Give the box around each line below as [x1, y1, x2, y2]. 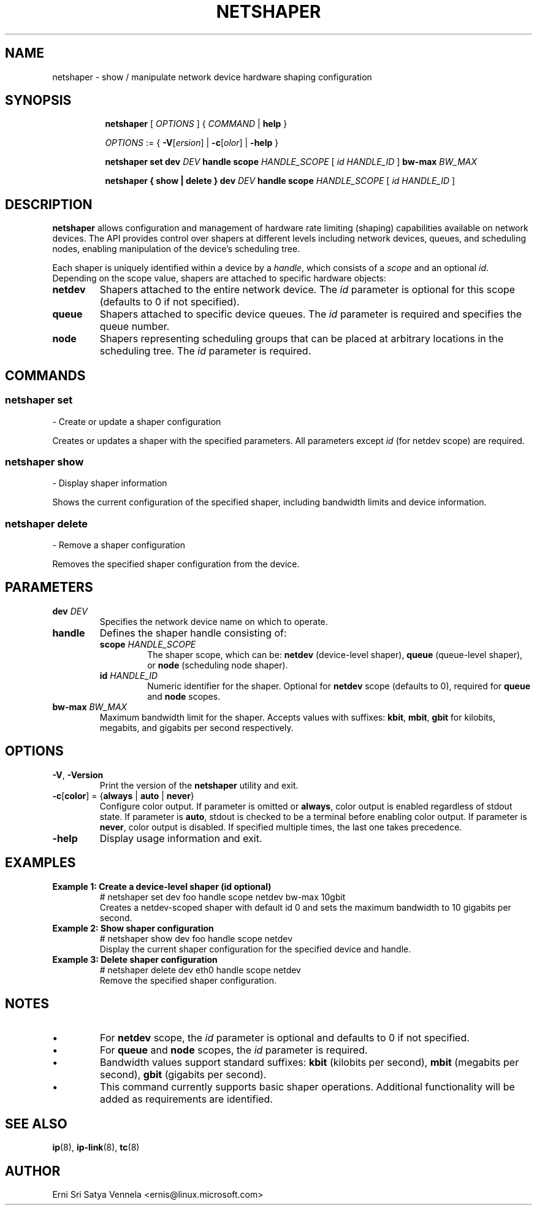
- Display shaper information [52, 478, 167, 489]
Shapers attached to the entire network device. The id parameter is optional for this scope [99, 283, 516, 296]
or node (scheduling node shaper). [147, 659, 288, 670]
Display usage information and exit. [99, 832, 262, 844]
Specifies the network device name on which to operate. [99, 616, 328, 627]
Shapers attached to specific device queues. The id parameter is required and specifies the [99, 308, 522, 321]
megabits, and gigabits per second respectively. [99, 722, 294, 733]
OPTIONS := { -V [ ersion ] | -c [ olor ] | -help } [105, 137, 279, 148]
